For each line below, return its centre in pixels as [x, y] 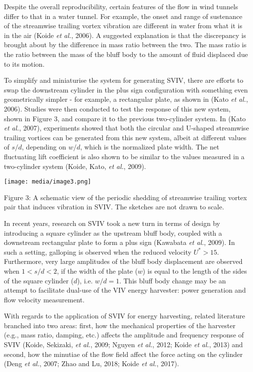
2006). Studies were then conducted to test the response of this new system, [117, 108]
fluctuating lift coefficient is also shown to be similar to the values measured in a [124, 156]
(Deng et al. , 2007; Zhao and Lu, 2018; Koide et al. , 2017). [92, 363]
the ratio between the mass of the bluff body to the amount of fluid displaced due [126, 54]
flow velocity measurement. [44, 299]
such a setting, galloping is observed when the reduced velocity [98, 251]
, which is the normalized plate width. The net [150, 147]
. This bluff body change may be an [173, 280]
